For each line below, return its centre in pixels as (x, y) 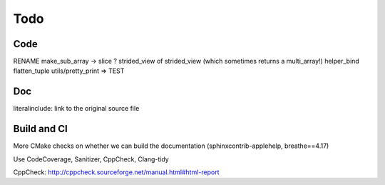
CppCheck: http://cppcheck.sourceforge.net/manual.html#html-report (116, 172)
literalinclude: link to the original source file (76, 109)
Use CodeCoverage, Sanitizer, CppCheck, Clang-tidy (91, 159)
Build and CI (40, 129)
